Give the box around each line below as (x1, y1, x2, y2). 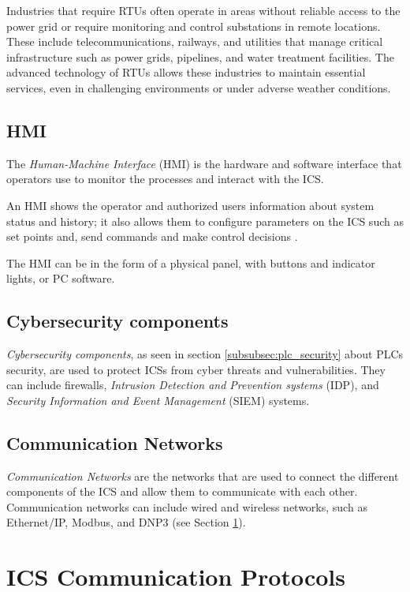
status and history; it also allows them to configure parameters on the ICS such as (6, 212, 404, 229)
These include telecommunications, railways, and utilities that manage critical (6, 33, 383, 50)
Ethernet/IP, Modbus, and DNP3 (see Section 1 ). (6, 514, 246, 530)
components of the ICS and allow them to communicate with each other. (6, 483, 358, 500)
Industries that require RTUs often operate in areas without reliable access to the (6, 2, 401, 18)
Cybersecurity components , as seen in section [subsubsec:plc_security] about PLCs (6, 346, 404, 362)
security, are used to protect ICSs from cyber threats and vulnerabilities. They (6, 361, 386, 377)
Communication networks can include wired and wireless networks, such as (6, 498, 367, 515)
